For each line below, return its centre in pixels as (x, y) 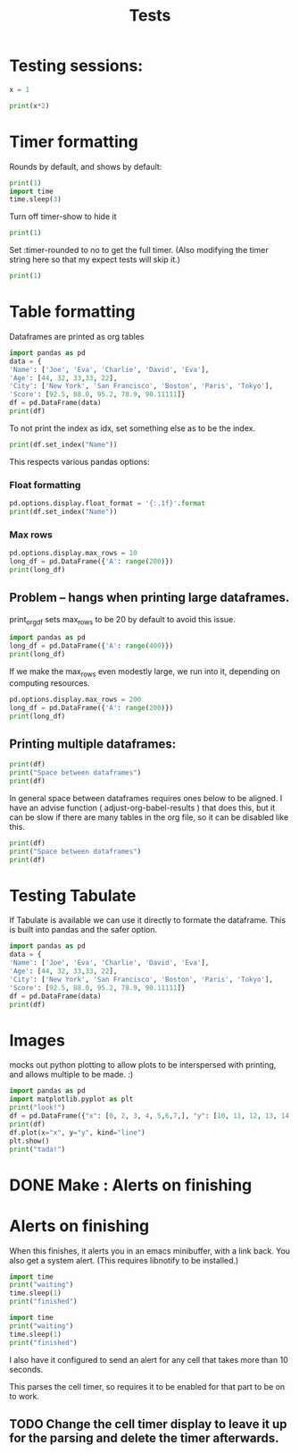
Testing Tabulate (73, 896)
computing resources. (50, 683)
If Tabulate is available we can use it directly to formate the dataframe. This (148, 920)
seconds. (26, 1369)
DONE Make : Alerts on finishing (131, 1185)
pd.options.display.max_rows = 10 (74, 554)
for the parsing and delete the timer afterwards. (144, 1437)
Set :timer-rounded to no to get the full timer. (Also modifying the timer (139, 250)
